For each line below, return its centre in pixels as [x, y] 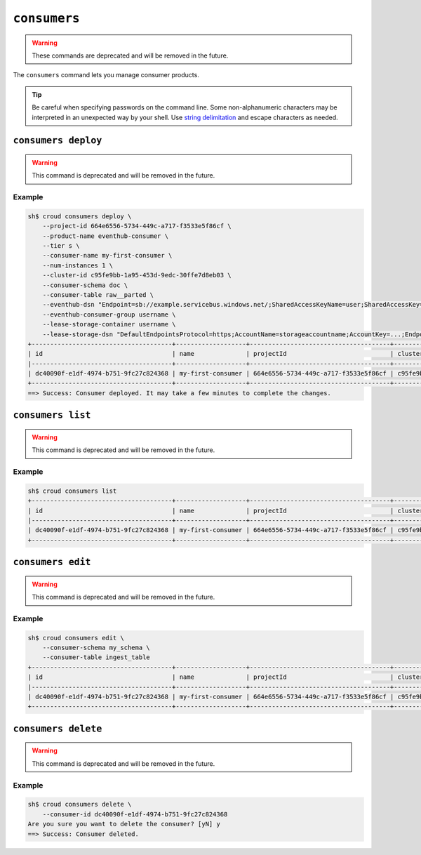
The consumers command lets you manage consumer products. [106, 75]
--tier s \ [61, 246]
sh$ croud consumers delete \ [80, 804]
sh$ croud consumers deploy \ [80, 216]
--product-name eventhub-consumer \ [105, 236]
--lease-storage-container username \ [109, 324]
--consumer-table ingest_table [96, 657]
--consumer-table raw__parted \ [98, 294]
